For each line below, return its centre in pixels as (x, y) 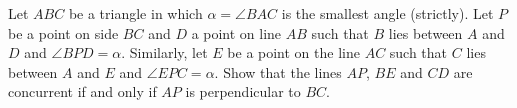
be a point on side (63, 32)
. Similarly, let (164, 52)
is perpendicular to (243, 91)
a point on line (236, 32)
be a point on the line (293, 52)
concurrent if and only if (82, 91)
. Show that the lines (278, 71)
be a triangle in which (135, 13)
